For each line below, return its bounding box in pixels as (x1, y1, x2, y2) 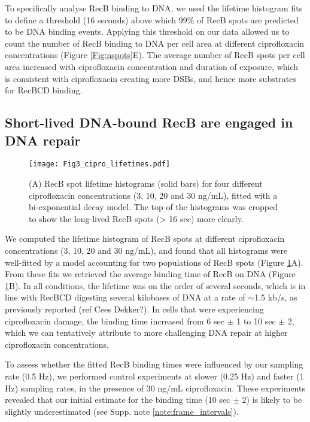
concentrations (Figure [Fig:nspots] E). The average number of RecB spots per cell (5, 48, 305, 61)
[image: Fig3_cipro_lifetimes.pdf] (29, 160, 171, 169)
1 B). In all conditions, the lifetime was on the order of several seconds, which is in (5, 279, 306, 292)
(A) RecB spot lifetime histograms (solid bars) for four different (29, 177, 263, 189)
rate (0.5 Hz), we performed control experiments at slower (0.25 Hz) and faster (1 (5, 369, 304, 382)
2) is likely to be (242, 393, 302, 406)
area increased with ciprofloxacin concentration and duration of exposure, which (5, 60, 299, 72)
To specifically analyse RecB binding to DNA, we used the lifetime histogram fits (5, 2, 303, 14)
